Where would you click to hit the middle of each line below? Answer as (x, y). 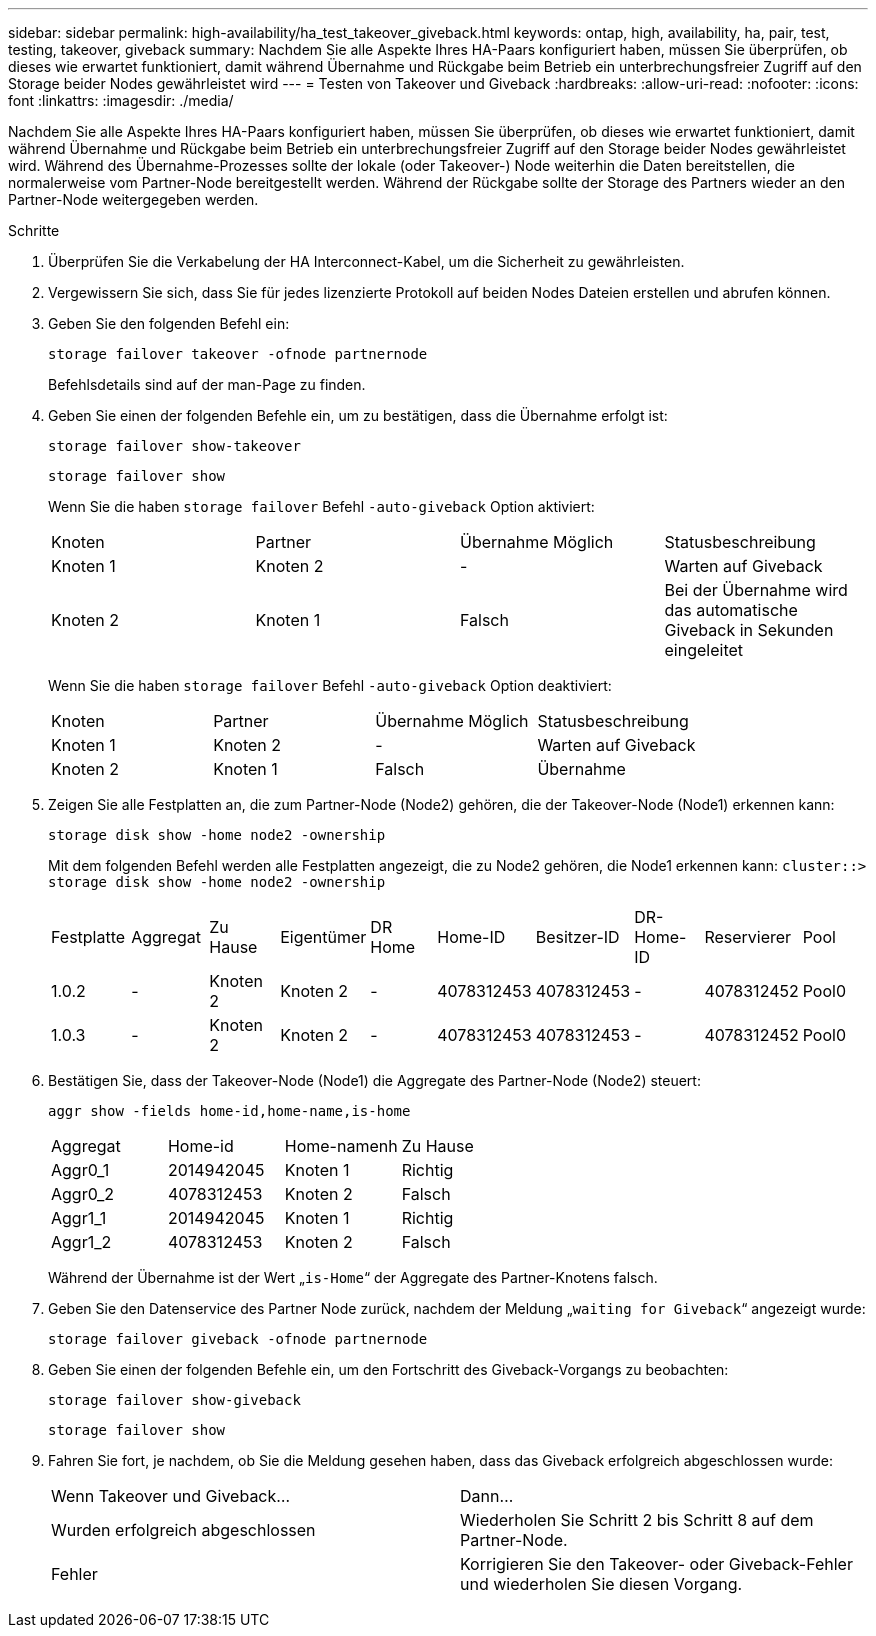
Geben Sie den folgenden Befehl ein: (169, 323)
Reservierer (748, 937)
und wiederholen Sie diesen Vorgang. (601, 1584)
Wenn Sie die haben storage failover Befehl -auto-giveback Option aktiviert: (321, 506)
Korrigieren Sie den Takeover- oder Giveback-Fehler (656, 1564)
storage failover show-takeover (174, 446)
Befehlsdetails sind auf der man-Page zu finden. (207, 384)
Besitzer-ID (577, 937)
